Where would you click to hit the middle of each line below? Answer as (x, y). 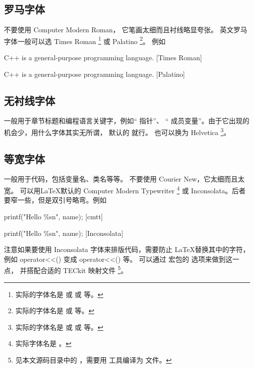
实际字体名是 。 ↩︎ (43, 343)
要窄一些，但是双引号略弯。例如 (55, 200)
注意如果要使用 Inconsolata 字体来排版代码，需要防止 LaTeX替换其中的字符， (127, 249)
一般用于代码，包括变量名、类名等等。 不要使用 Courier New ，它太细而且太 (124, 179)
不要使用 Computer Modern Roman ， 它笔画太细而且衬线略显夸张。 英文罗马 (126, 30)
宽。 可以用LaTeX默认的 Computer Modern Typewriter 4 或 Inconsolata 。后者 (125, 190)
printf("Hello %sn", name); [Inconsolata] (64, 233)
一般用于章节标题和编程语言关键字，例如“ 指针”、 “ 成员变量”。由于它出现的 (127, 121)
